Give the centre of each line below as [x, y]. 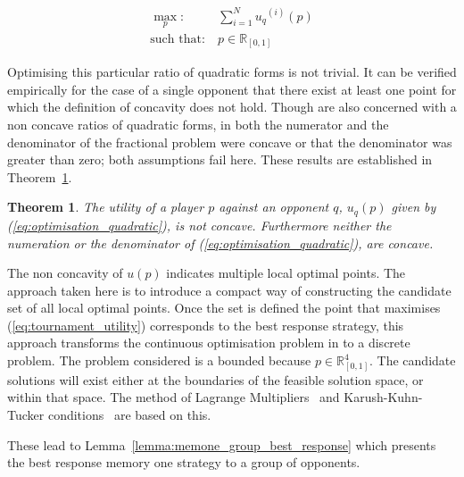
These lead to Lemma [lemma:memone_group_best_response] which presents [222, 444]
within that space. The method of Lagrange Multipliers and [174, 397]
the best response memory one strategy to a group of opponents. [184, 462]
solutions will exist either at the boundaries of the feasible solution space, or [215, 379]
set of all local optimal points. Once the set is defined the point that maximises [224, 308]
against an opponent [274, 207]
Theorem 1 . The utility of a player [106, 207]
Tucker [26, 414]
